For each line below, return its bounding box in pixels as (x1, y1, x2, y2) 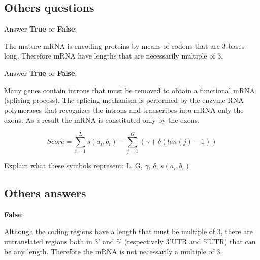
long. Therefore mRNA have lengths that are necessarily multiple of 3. (4, 50, 223, 61)
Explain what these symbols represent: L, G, (4, 160, 143, 171)
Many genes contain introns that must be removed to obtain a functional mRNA (4, 84, 255, 95)
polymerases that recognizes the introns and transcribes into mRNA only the (4, 104, 244, 115)
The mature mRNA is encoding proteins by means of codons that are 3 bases (4, 40, 245, 51)
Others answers (4, 185, 86, 201)
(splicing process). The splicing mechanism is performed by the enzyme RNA (4, 95, 244, 105)
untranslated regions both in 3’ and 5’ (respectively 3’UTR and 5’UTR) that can (4, 236, 256, 247)
